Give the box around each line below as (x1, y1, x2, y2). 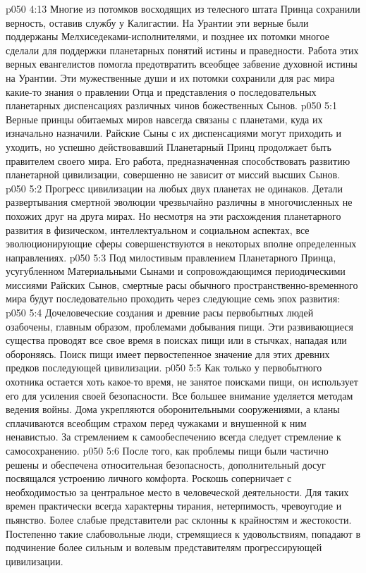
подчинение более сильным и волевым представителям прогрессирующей (6, 540, 322, 555)
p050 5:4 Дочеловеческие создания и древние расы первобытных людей (6, 305, 314, 320)
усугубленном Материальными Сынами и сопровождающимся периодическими (6, 264, 346, 278)
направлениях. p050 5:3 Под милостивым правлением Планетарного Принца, (6, 249, 336, 264)
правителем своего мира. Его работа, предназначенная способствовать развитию (6, 153, 350, 168)
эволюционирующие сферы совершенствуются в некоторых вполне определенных (6, 236, 357, 251)
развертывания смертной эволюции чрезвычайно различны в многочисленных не (6, 195, 353, 209)
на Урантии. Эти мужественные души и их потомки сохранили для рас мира (6, 70, 335, 85)
